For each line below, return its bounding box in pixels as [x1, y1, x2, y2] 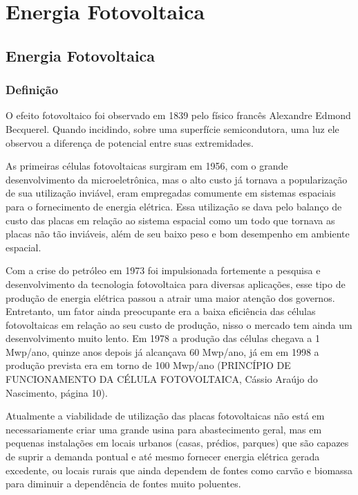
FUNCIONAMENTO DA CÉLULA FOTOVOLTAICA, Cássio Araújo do [6, 372, 318, 386]
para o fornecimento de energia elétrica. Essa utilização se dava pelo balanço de [6, 199, 342, 213]
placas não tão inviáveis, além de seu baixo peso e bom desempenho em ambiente [6, 226, 350, 241]
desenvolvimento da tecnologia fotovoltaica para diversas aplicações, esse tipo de [6, 276, 346, 291]
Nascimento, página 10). [6, 385, 108, 399]
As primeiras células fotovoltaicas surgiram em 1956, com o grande [6, 159, 288, 173]
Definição [6, 81, 59, 98]
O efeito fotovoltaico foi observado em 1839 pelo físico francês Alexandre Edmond [6, 108, 351, 123]
